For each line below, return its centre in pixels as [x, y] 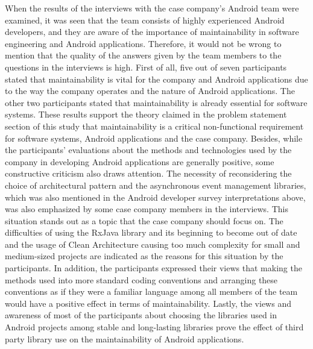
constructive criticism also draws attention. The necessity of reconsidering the [148, 173]
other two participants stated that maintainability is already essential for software [156, 102]
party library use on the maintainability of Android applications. [125, 338]
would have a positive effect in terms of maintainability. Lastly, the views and [148, 303]
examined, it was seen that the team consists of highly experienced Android [145, 20]
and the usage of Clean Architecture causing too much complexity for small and [153, 244]
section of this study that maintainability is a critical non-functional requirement [154, 126]
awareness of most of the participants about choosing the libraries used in [141, 315]
